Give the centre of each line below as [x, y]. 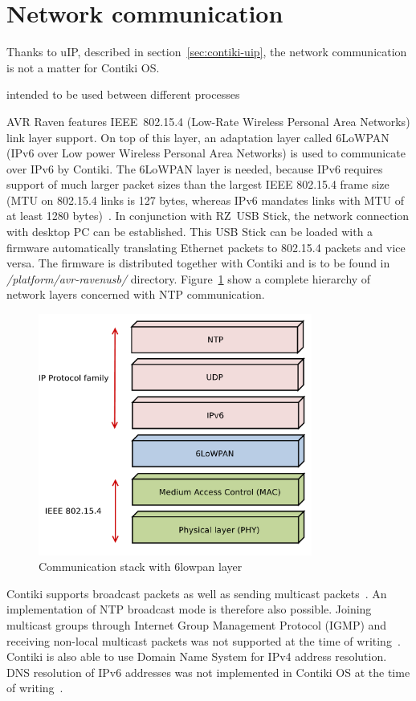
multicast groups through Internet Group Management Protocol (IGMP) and [197, 625]
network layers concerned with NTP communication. [136, 294]
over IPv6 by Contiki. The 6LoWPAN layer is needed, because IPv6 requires [195, 168]
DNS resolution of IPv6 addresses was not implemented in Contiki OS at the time [208, 672]
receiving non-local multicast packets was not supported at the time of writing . [204, 640]
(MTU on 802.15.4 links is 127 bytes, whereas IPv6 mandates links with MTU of [205, 200]
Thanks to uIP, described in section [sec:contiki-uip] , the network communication [207, 52]
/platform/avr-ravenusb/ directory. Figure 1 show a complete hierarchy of [189, 278]
